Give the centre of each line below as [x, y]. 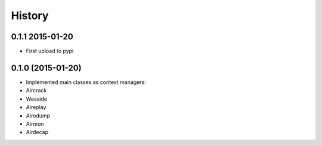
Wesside [37, 99]
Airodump [38, 116]
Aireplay [36, 107]
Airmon [35, 124]
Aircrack [36, 91]
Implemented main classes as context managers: [86, 82]
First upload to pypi [50, 51]
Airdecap [37, 132]
